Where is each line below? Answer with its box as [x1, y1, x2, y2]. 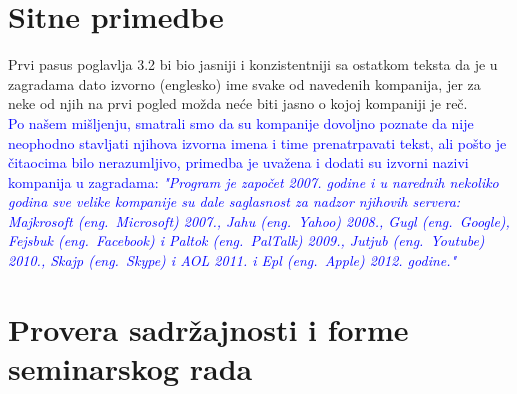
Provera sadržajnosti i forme [8, 308, 409, 349]
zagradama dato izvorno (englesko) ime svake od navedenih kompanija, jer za [8, 73, 481, 94]
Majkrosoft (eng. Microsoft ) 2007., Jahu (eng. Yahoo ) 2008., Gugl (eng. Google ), [8, 210, 510, 231]
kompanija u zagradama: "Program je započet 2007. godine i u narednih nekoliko [8, 171, 499, 192]
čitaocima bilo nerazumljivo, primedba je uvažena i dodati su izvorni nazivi [8, 152, 469, 173]
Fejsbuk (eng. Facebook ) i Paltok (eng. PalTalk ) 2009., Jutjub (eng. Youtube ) [8, 230, 485, 251]
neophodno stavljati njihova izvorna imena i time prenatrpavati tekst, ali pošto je [8, 132, 507, 153]
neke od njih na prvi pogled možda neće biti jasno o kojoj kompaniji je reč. [8, 93, 468, 114]
